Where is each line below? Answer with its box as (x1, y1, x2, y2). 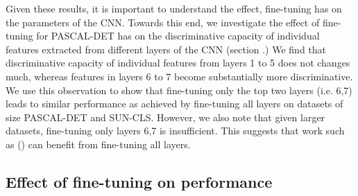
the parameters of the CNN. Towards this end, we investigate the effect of (6, 15, 320, 29)
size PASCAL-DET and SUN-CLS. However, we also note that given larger (6, 109, 325, 124)
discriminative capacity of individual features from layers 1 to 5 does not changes (6, 55, 350, 70)
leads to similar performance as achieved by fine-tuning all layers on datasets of (6, 96, 343, 111)
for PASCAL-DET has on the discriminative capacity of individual (36, 28, 320, 43)
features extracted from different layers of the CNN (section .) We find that (6, 42, 327, 56)
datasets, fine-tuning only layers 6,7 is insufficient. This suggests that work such (6, 123, 345, 138)
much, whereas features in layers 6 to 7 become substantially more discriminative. (6, 69, 353, 83)
